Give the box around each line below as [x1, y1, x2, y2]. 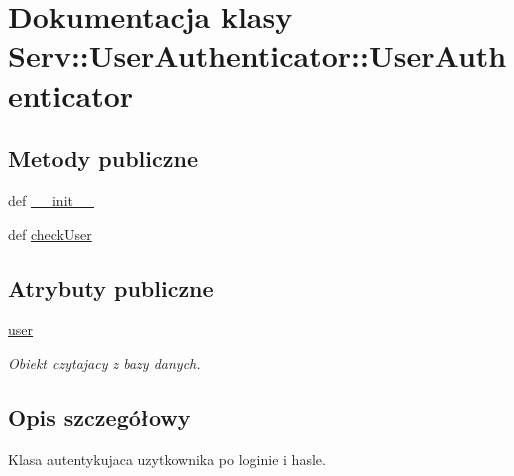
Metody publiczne [8, 143, 198, 174]
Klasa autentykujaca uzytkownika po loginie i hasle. [8, 448, 326, 469]
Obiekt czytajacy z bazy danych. [8, 352, 201, 373]
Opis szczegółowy [8, 401, 191, 432]
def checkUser [8, 223, 92, 244]
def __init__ [8, 189, 94, 210]
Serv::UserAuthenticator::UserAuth [8, 35, 507, 76]
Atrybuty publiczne [8, 272, 214, 303]
